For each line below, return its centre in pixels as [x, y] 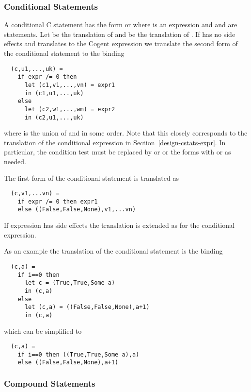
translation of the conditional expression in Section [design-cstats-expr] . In [115, 142]
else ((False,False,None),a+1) [68, 363]
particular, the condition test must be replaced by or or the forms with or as [118, 152]
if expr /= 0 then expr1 [58, 201]
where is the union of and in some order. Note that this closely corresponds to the [126, 133]
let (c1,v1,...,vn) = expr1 [70, 85]
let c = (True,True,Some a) [70, 283]
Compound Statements [50, 383]
